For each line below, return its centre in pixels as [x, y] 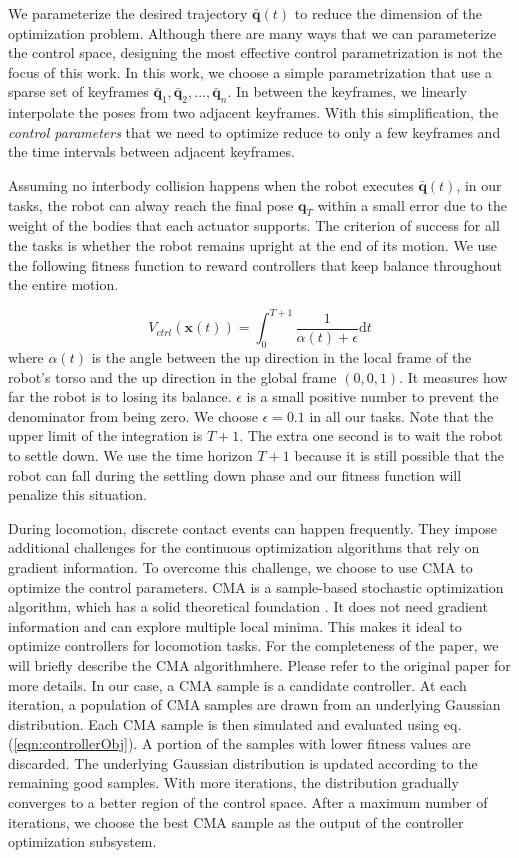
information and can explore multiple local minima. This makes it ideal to [235, 625]
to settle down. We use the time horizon [130, 454]
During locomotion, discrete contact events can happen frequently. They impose [252, 527]
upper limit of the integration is [105, 435]
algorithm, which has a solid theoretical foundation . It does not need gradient [248, 606]
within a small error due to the [412, 204]
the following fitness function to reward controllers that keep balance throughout [255, 264]
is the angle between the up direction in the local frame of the [281, 357]
